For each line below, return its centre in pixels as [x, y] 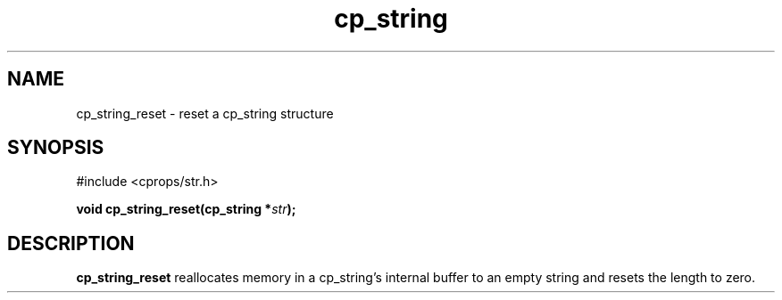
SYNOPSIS [56, 148]
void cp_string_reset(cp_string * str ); [186, 209]
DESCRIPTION [71, 243]
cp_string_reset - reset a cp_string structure [205, 113]
